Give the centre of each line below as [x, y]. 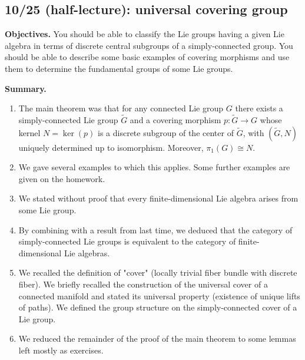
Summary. [26, 88]
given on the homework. [62, 178]
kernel [29, 132]
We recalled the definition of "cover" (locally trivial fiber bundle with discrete [158, 273]
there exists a [259, 108]
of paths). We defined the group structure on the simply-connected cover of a [158, 307]
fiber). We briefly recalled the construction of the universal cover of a [143, 284]
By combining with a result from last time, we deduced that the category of [155, 229]
